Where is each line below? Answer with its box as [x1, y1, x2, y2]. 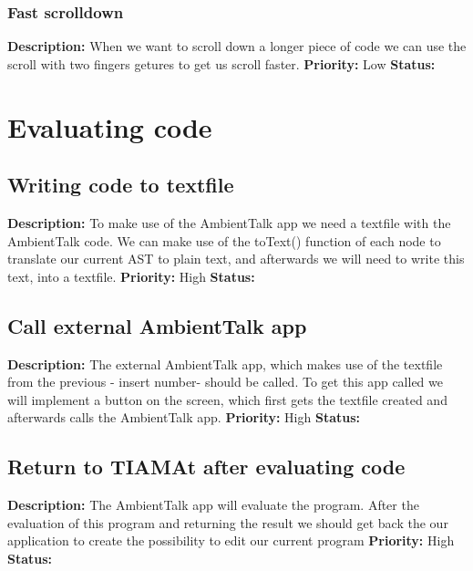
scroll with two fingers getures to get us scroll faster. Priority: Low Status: [7, 54, 436, 73]
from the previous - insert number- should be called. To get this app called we [7, 372, 444, 391]
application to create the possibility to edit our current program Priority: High [7, 531, 455, 550]
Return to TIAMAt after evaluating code [7, 452, 406, 481]
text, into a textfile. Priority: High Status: [7, 266, 255, 285]
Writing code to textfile [7, 171, 234, 199]
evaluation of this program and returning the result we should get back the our [7, 513, 448, 532]
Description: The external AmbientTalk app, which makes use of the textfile [7, 354, 443, 373]
